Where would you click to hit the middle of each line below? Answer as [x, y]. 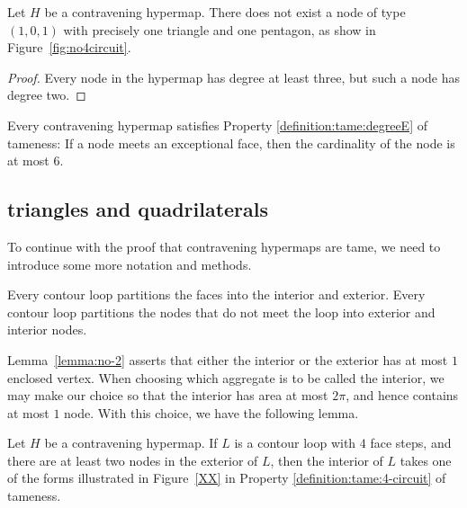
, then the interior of [327, 460]
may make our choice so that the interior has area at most [168, 395]
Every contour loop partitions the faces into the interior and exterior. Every [216, 294]
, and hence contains [402, 395]
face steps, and [411, 443]
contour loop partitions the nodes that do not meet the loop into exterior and [221, 312]
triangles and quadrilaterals [138, 209]
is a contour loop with [295, 443]
